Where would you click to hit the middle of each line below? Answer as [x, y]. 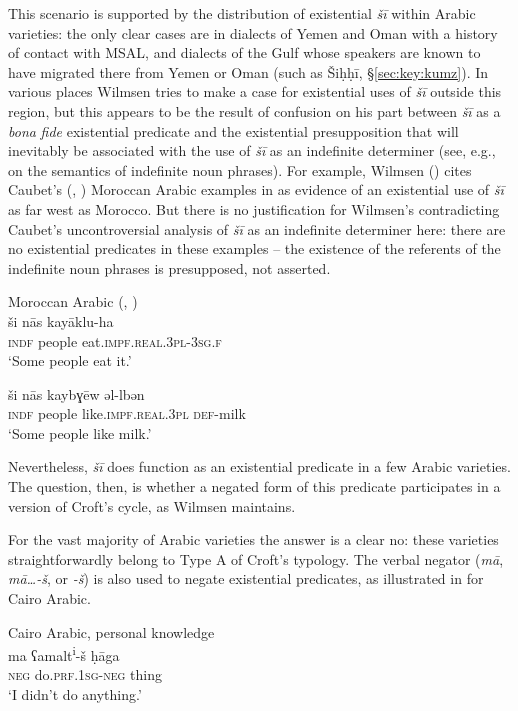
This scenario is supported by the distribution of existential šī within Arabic [242, 13]
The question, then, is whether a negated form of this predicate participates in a [254, 486]
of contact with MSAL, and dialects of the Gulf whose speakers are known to [244, 52]
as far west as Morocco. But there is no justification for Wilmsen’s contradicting [254, 208]
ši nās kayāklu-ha [61, 320]
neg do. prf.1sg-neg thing [85, 674]
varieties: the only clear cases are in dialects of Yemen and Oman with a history [253, 32]
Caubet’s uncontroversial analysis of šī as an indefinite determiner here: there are [257, 228]
